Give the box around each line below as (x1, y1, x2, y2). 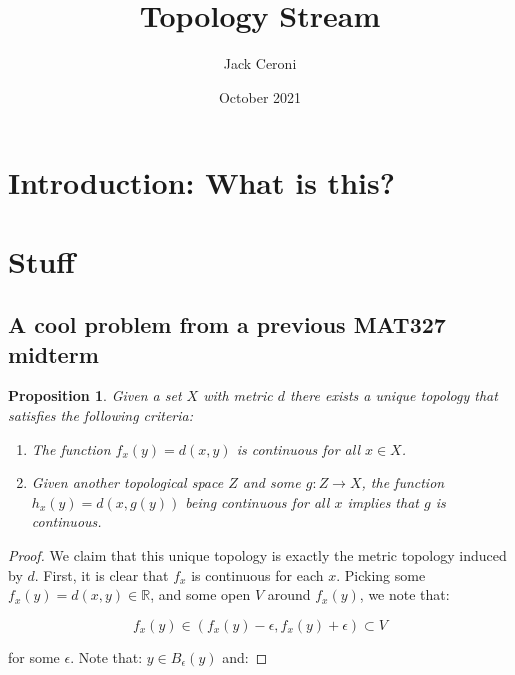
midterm (8, 338, 99, 369)
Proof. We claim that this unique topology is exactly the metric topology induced (8, 545, 507, 566)
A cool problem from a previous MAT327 (8, 309, 446, 340)
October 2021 (218, 86, 302, 107)
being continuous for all (185, 491, 330, 512)
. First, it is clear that (34, 564, 169, 585)
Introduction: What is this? (8, 162, 395, 203)
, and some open (150, 584, 251, 605)
